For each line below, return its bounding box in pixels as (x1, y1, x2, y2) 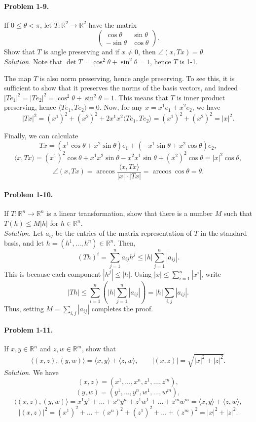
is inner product (177, 92, 225, 102)
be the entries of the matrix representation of (55, 227, 192, 238)
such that (223, 208, 253, 218)
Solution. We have (4, 367, 59, 377)
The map (4, 73, 32, 83)
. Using (130, 269, 152, 279)
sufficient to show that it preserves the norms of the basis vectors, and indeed (4, 83, 238, 93)
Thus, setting (4, 303, 44, 313)
